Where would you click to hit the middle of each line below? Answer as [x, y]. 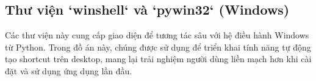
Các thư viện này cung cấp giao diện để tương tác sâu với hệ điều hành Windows [157, 35]
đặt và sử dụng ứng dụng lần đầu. [69, 70]
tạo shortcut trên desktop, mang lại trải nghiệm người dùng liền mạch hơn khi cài [158, 59]
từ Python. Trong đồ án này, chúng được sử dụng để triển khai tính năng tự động [158, 47]
